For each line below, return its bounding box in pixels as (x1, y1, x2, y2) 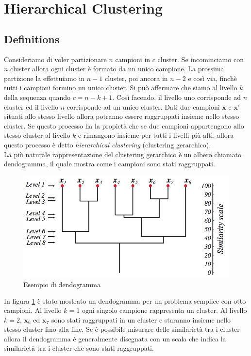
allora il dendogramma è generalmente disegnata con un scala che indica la (4, 333, 226, 343)
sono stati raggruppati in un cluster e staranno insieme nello (51, 314, 231, 324)
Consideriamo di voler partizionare (4, 54, 107, 64)
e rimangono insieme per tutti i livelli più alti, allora (78, 130, 234, 140)
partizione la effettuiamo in (4, 73, 85, 83)
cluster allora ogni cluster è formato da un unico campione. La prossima (10, 64, 224, 74)
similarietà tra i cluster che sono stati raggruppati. (4, 343, 154, 353)
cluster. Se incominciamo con (157, 54, 244, 64)
